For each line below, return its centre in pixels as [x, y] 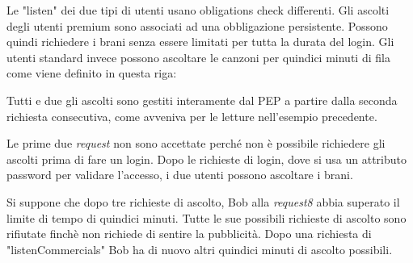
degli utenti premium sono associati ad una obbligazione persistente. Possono [197, 25]
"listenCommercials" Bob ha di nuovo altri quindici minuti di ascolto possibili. [200, 249]
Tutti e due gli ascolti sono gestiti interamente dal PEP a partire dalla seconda [202, 100]
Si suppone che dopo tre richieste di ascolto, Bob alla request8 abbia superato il [203, 201]
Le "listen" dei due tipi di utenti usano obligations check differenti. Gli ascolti [198, 10]
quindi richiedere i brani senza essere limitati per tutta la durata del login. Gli [200, 42]
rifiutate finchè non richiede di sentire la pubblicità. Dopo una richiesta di [189, 234]
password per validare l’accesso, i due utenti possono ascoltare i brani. [180, 175]
